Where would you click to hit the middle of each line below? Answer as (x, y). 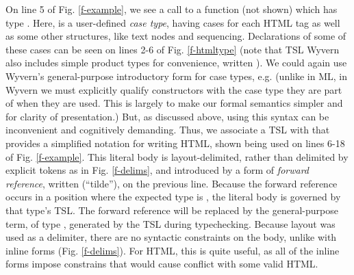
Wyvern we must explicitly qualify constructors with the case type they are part (174, 89)
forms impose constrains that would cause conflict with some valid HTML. (162, 264)
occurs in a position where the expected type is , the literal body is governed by (173, 197)
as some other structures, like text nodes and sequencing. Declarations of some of (176, 36)
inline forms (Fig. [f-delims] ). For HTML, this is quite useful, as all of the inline (173, 250)
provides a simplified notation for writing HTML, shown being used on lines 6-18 (175, 143)
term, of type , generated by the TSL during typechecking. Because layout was (170, 223)
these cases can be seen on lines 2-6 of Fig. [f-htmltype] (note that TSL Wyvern (173, 49)
